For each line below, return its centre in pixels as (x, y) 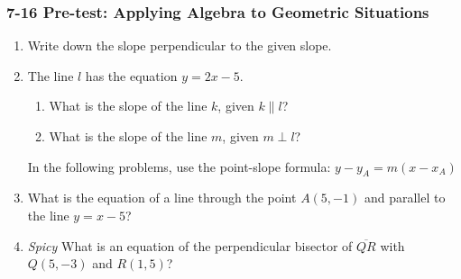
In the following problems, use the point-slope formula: (179, 166)
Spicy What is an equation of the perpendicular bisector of (190, 245)
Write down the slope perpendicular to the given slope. (180, 45)
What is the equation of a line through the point (162, 198)
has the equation (131, 75)
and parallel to (405, 198)
